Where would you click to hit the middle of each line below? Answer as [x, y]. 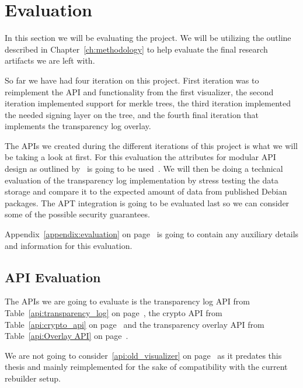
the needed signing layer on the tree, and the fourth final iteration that [132, 114]
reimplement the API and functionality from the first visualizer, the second [139, 91]
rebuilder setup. [33, 378]
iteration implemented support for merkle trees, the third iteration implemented [148, 103]
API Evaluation [53, 277]
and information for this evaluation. [69, 245]
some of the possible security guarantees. [77, 214]
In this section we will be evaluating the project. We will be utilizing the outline [148, 38]
